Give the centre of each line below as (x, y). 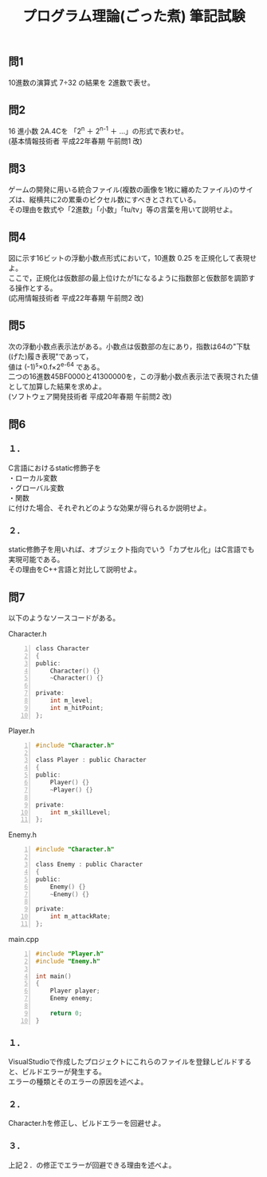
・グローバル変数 (36, 488)
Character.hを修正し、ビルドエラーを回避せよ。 (87, 1123)
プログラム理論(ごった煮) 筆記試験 (134, 16)
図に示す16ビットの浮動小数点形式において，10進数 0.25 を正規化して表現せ (133, 257)
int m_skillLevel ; (80, 812)
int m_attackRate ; (80, 916)
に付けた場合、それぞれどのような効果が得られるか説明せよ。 (110, 508)
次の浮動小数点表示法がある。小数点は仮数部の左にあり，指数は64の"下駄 (130, 346)
